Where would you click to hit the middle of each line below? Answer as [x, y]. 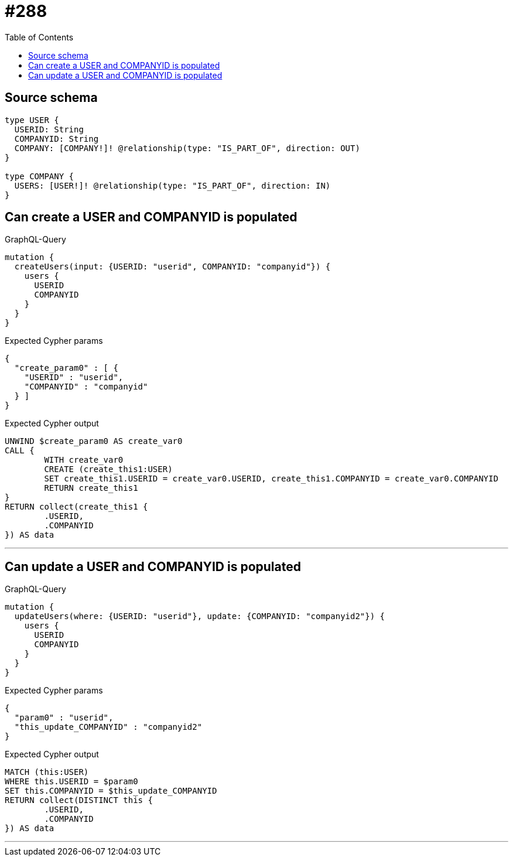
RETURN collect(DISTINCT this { [79, 800]
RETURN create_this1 [91, 488]
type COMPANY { [40, 176]
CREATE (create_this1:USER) [108, 469]
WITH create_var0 [84, 460]
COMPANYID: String [57, 139]
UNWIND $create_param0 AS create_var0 [94, 441]
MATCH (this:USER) [47, 772]
